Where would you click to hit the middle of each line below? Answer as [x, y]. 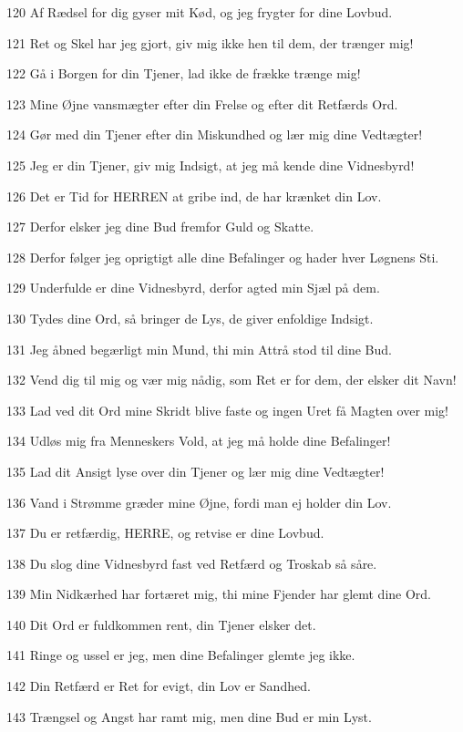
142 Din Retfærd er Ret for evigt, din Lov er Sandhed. [159, 686]
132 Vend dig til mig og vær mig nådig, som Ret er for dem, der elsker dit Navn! [231, 380]
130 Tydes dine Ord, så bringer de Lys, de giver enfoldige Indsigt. [190, 318]
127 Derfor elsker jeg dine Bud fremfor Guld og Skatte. [160, 227]
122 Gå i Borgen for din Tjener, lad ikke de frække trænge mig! [184, 73]
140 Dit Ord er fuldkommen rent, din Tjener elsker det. [161, 624]
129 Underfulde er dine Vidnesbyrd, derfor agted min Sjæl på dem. [193, 288]
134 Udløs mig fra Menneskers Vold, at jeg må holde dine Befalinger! [199, 441]
